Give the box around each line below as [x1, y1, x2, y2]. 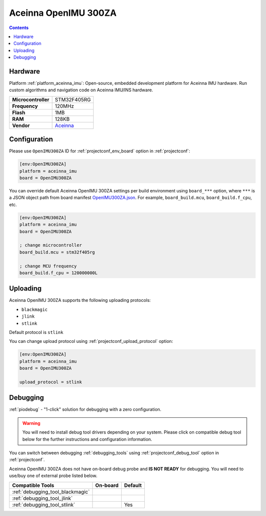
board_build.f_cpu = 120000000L [19, 270, 98, 276]
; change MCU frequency [19, 263, 77, 269]
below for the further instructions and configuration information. [22, 436, 152, 442]
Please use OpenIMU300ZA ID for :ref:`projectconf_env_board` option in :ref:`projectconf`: [9, 148, 191, 154]
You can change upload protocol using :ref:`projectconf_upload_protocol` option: [9, 338, 173, 344]
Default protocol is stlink [9, 330, 64, 335]
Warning [22, 420, 40, 426]
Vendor [12, 122, 30, 129]
